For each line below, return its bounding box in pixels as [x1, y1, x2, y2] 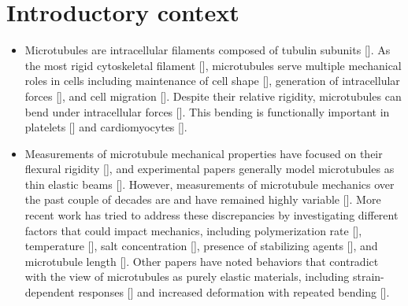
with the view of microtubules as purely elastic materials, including [24, 268, 350, 285]
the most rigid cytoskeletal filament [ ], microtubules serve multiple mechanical [24, 57, 402, 73]
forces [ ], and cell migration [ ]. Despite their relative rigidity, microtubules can [24, 87, 402, 104]
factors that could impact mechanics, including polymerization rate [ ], [24, 222, 362, 238]
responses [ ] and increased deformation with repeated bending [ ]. [78, 284, 390, 300]
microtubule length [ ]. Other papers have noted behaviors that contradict [24, 253, 379, 269]
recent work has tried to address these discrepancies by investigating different [24, 207, 399, 223]
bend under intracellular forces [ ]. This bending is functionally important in [24, 103, 390, 120]
